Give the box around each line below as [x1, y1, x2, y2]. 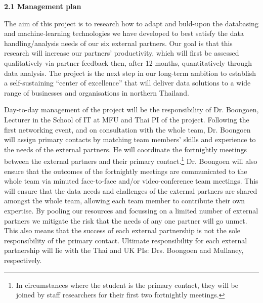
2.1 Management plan [4, 1, 81, 11]
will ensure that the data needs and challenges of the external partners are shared [4, 185, 257, 196]
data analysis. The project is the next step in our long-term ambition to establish [4, 67, 256, 78]
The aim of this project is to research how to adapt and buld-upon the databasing [4, 18, 258, 28]
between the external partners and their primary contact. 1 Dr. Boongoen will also [4, 154, 257, 166]
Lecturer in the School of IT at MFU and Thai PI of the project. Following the [4, 114, 249, 124]
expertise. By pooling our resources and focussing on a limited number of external [4, 205, 258, 215]
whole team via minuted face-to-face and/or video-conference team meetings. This [4, 176, 258, 186]
